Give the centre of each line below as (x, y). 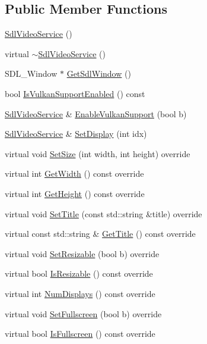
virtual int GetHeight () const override (75, 193)
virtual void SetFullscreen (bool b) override (83, 313)
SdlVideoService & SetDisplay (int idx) (76, 134)
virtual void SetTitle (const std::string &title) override (103, 213)
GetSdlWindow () (99, 74)
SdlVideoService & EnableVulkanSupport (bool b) (96, 113)
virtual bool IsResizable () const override (79, 273)
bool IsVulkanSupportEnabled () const (75, 93)
